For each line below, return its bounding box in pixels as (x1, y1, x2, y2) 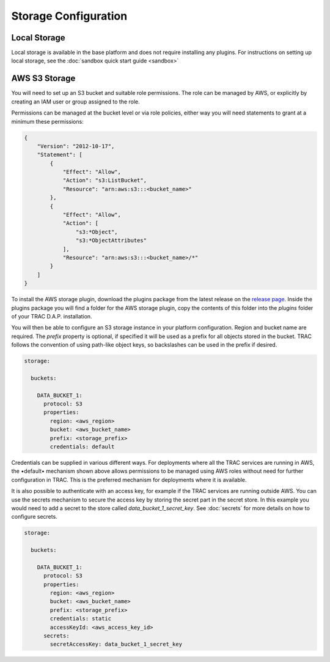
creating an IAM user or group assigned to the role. (11, 98, 140, 105)
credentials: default (50, 443, 115, 450)
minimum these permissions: (11, 118, 84, 125)
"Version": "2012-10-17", (37, 143, 115, 149)
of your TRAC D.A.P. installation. (11, 312, 92, 320)
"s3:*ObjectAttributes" (75, 237, 147, 244)
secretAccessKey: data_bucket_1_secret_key (50, 641, 183, 648)
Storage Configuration (11, 9, 128, 23)
